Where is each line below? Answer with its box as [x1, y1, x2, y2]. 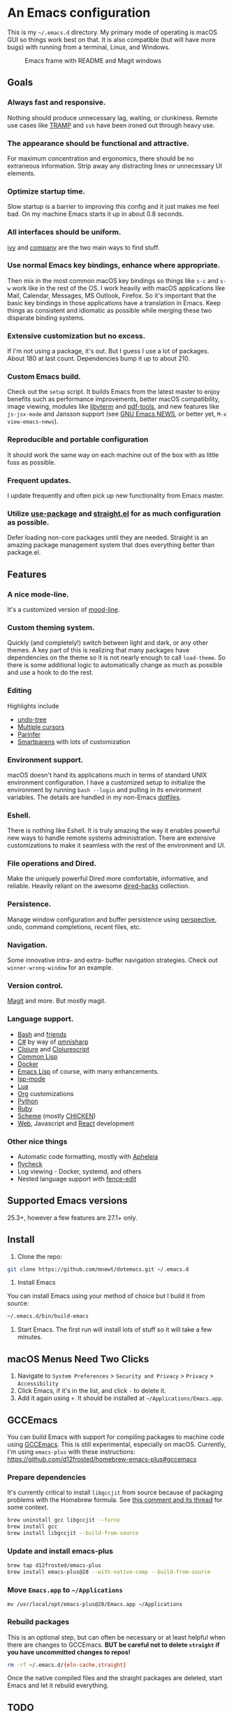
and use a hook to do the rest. [7, 669, 94, 677]
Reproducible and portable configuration [7, 435, 149, 444]
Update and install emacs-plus [7, 1546, 114, 1556]
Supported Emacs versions [7, 1195, 128, 1207]
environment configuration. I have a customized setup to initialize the [7, 778, 206, 787]
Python [17, 1097, 38, 1105]
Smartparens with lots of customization [17, 737, 131, 745]
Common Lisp [17, 1052, 58, 1060]
